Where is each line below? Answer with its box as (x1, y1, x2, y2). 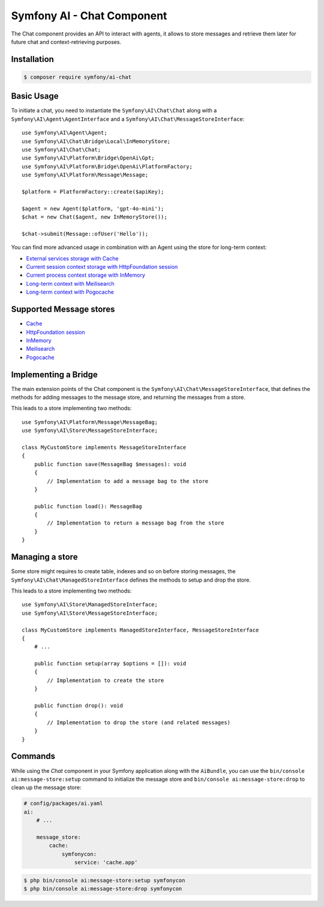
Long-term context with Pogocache (26, 289, 114, 296)
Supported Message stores (11, 304, 115, 315)
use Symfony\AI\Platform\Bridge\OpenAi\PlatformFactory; (22, 163, 193, 170)
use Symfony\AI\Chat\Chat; (22, 146, 101, 153)
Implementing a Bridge (11, 369, 98, 380)
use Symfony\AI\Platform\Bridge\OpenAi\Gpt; (22, 155, 155, 162)
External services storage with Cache (26, 254, 119, 262)
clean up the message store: (11, 784, 82, 791)
